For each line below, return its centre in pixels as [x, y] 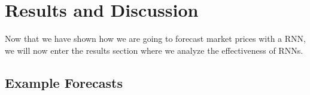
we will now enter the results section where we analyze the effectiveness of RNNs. [154, 50]
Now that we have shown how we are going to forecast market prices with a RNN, [155, 39]
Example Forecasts [64, 82]
